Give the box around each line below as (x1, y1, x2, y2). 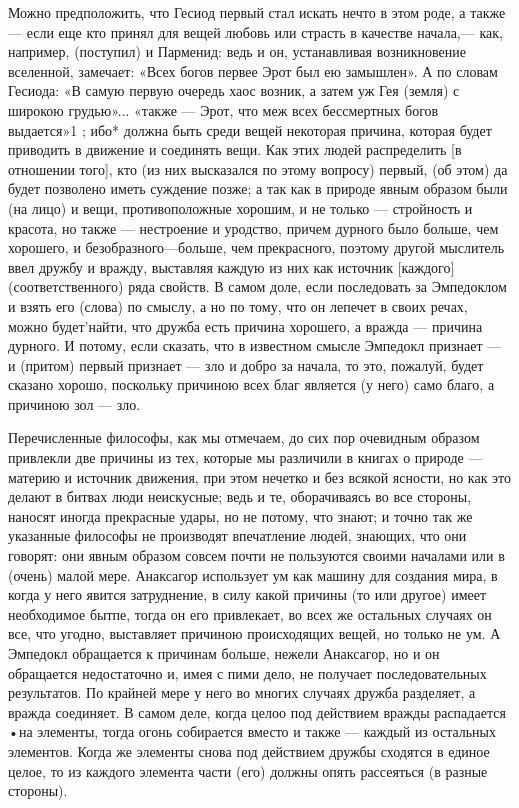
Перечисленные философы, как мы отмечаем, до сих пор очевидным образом (8, 427, 480, 448)
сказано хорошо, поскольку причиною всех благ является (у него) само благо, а (8, 374, 495, 395)
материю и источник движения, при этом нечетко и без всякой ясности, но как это (8, 466, 512, 487)
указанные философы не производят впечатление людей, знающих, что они (8, 525, 467, 546)
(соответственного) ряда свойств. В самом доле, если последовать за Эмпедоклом (8, 276, 507, 297)
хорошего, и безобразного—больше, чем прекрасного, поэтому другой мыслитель (8, 237, 505, 258)
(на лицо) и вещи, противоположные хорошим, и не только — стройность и (8, 197, 473, 218)
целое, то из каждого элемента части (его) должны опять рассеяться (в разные (8, 760, 488, 781)
